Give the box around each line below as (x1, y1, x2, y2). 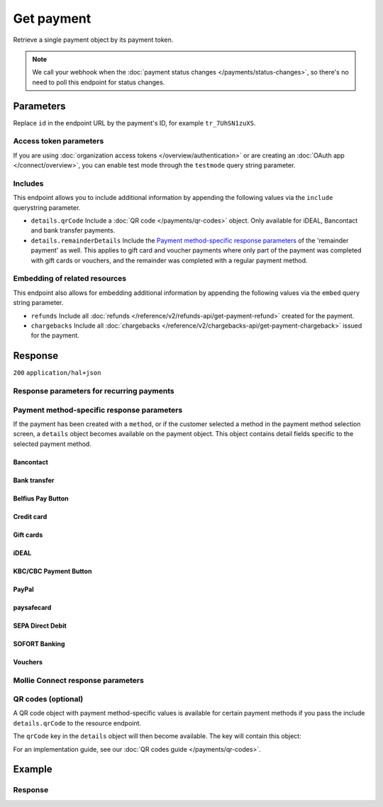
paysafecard (13, 603, 52, 611)
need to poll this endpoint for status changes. (32, 78, 165, 87)
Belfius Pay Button (13, 494, 69, 503)
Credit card (13, 512, 48, 521)
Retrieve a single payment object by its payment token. (13, 35, 174, 44)
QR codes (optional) (13, 694, 84, 704)
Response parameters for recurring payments (13, 386, 174, 396)
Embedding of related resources (13, 274, 127, 284)
